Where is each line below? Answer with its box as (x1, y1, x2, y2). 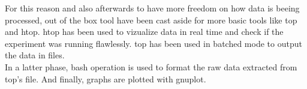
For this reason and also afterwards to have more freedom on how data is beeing (5, 2, 300, 14)
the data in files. (5, 49, 65, 61)
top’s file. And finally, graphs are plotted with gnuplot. (5, 72, 206, 85)
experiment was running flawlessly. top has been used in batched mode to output (5, 37, 302, 49)
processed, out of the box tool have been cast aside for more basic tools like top (5, 13, 297, 26)
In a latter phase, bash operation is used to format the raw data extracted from (5, 60, 297, 73)
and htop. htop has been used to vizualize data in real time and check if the (5, 25, 284, 38)
